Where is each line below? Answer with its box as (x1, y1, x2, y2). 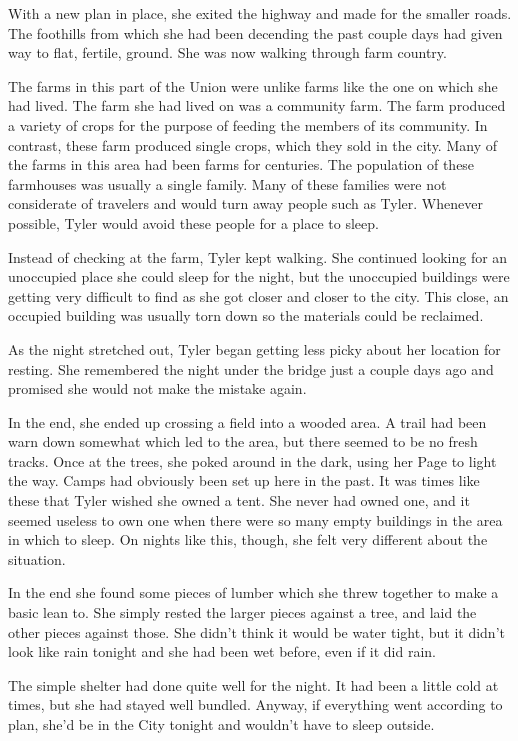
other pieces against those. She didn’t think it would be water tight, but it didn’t (8, 621, 505, 642)
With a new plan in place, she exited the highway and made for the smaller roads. (8, 3, 512, 23)
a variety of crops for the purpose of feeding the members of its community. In (8, 114, 488, 135)
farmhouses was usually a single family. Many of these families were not (8, 173, 447, 194)
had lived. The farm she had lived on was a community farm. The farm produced (8, 95, 506, 116)
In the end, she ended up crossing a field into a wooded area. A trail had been (8, 411, 487, 432)
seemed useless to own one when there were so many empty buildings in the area (8, 509, 503, 530)
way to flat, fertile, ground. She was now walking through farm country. (8, 42, 447, 63)
